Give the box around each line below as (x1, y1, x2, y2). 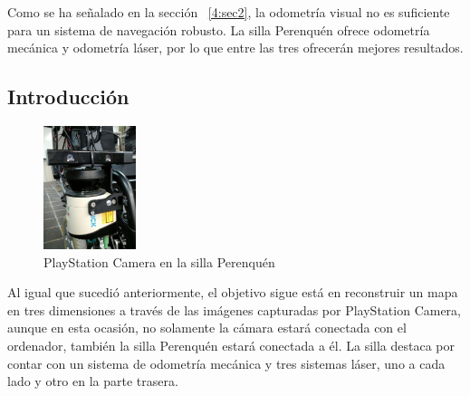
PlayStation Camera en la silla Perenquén (43, 252, 275, 271)
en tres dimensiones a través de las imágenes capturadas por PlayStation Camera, (7, 300, 462, 319)
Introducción (7, 82, 129, 111)
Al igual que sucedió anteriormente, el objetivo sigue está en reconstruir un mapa (7, 283, 458, 302)
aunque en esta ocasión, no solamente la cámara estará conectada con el (7, 318, 407, 337)
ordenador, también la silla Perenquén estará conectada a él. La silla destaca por (7, 335, 455, 354)
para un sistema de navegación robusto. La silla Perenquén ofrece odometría (7, 20, 430, 39)
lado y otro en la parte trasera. (7, 372, 178, 391)
